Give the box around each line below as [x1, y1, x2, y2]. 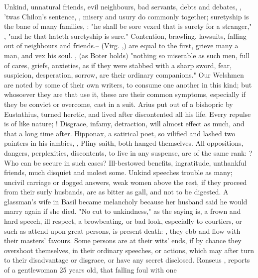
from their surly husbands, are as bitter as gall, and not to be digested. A [4, 186, 229, 197]
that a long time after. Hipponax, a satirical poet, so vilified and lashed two [4, 128, 236, 138]
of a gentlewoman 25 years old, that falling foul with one [4, 265, 177, 275]
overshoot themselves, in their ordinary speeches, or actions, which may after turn [4, 245, 254, 255]
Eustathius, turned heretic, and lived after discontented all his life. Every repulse [4, 108, 251, 119]
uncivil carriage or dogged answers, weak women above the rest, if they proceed [4, 177, 247, 187]
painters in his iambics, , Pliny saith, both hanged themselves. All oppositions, [4, 138, 244, 148]
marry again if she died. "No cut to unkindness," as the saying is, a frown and [4, 206, 241, 216]
